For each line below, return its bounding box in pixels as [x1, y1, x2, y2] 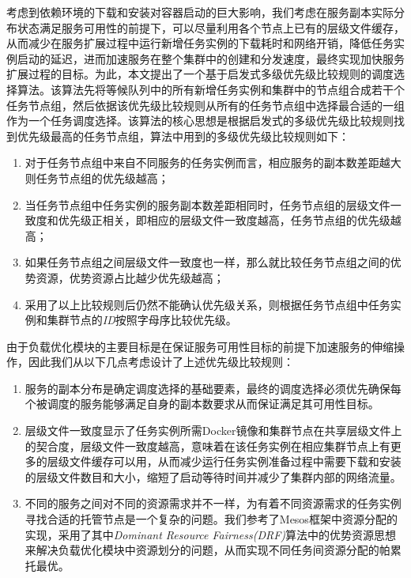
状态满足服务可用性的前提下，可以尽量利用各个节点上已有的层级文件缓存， [17, 19, 405, 36]
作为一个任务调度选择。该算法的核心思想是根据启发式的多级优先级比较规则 [6, 112, 394, 129]
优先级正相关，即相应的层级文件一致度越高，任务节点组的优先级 [58, 212, 390, 229]
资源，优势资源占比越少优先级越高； [36, 269, 224, 285]
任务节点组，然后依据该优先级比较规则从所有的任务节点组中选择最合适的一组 [6, 96, 405, 113]
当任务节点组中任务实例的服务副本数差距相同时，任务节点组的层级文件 [25, 196, 390, 213]
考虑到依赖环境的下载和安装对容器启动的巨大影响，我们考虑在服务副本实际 [6, 4, 394, 20]
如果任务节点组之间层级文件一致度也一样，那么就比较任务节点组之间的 [25, 254, 390, 270]
